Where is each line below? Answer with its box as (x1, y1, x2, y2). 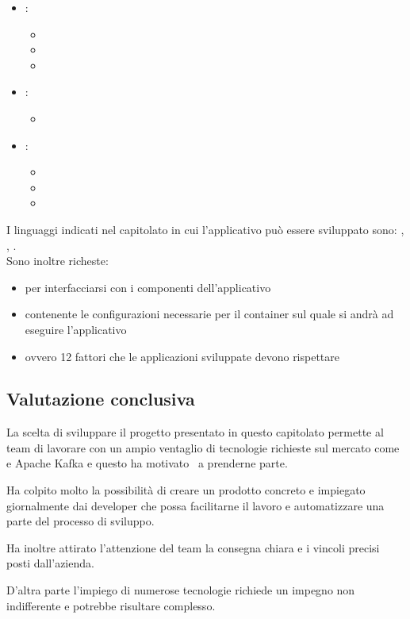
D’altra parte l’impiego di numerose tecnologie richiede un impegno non (6, 582, 355, 598)
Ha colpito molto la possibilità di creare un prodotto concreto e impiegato (6, 482, 366, 498)
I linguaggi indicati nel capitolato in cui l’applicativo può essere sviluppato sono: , (6, 221, 404, 237)
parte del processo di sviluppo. (6, 513, 155, 529)
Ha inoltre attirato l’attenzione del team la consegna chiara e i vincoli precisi (6, 539, 380, 556)
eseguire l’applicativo (25, 321, 127, 337)
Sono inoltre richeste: (6, 252, 109, 269)
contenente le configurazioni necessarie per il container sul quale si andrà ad (25, 306, 394, 322)
